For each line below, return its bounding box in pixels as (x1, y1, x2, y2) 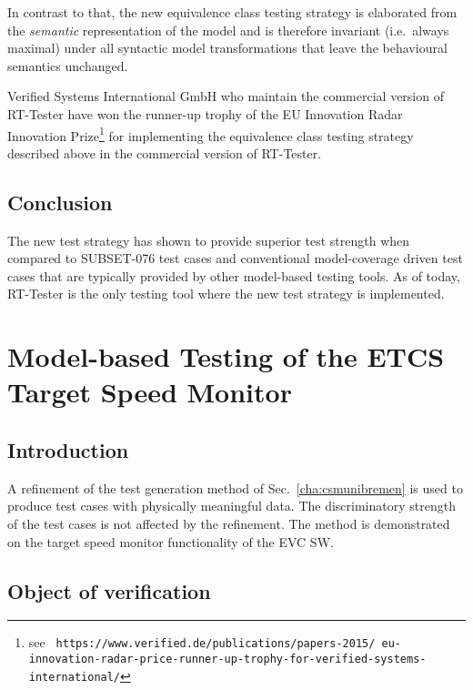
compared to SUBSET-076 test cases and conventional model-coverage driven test (7, 249, 463, 268)
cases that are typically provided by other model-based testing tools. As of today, (7, 266, 460, 285)
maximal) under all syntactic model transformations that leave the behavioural (7, 38, 448, 57)
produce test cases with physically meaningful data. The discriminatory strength (7, 496, 456, 515)
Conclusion (7, 188, 113, 216)
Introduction (7, 435, 129, 463)
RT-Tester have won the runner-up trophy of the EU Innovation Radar (7, 104, 403, 123)
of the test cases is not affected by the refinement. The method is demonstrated (7, 513, 450, 533)
